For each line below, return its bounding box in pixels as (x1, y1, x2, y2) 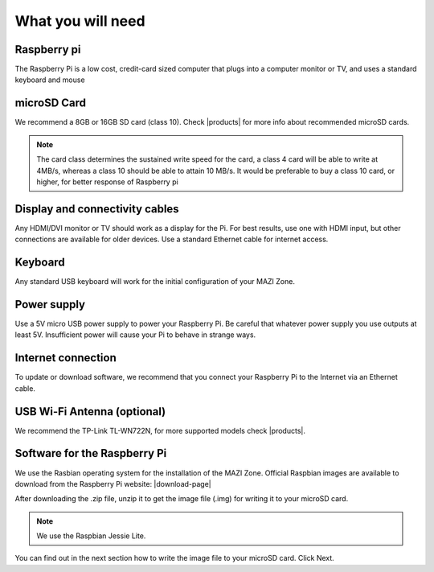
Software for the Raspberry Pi (14, 446, 167, 460)
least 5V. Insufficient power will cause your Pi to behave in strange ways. (14, 330, 256, 339)
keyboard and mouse (14, 75, 85, 84)
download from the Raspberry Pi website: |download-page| (14, 479, 212, 488)
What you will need (14, 12, 145, 30)
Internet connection (14, 351, 117, 365)
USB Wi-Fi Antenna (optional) (14, 405, 166, 418)
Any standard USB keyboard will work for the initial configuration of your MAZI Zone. (14, 277, 295, 286)
